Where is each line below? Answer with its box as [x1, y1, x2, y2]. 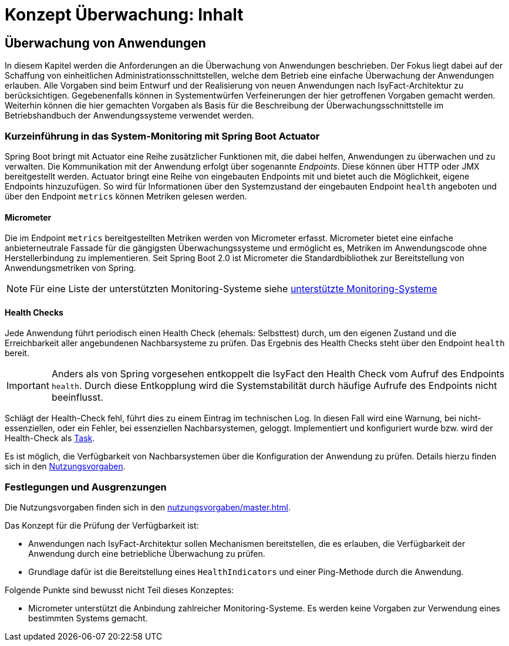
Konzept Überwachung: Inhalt [5, 5, 244, 25]
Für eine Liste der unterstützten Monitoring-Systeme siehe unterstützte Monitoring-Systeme [30, 283, 437, 295]
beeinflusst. [51, 391, 103, 404]
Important [6, 380, 49, 392]
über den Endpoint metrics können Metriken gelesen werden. [5, 191, 247, 201]
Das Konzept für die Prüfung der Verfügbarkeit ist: [5, 520, 199, 531]
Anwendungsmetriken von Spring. [5, 263, 136, 273]
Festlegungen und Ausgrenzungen [5, 481, 167, 493]
